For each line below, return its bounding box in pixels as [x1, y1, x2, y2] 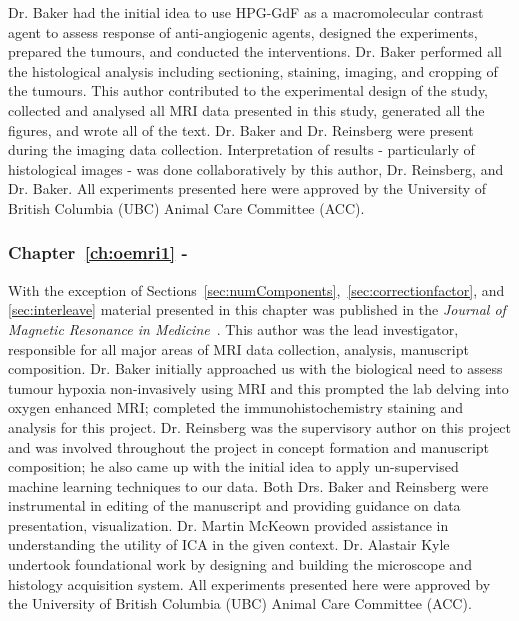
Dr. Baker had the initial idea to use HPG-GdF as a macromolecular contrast [8, 2, 484, 22]
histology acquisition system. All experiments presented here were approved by [8, 573, 491, 594]
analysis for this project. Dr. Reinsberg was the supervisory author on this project [8, 416, 512, 437]
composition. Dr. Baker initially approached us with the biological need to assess [8, 358, 503, 379]
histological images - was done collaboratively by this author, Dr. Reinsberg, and [8, 158, 504, 179]
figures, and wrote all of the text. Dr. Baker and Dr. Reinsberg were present [8, 119, 474, 140]
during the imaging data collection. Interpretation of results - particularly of [8, 139, 475, 160]
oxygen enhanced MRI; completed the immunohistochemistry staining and [8, 397, 464, 418]
